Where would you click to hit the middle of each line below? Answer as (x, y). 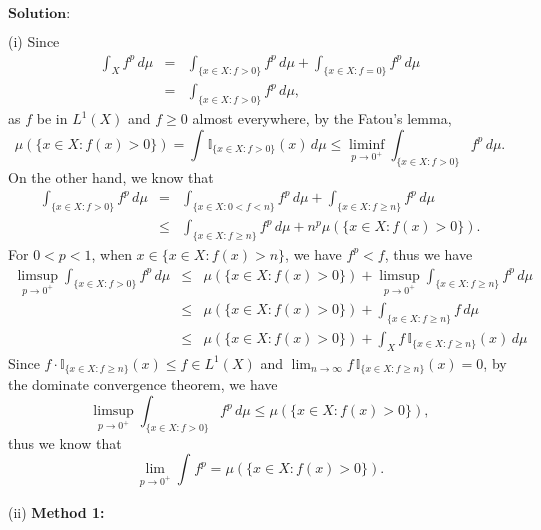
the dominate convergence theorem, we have (143, 384)
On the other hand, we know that (111, 176)
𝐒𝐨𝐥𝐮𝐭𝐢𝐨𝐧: (39, 14)
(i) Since (34, 41)
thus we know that (65, 442)
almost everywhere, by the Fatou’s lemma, (322, 118)
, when (111, 253)
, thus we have (428, 253)
